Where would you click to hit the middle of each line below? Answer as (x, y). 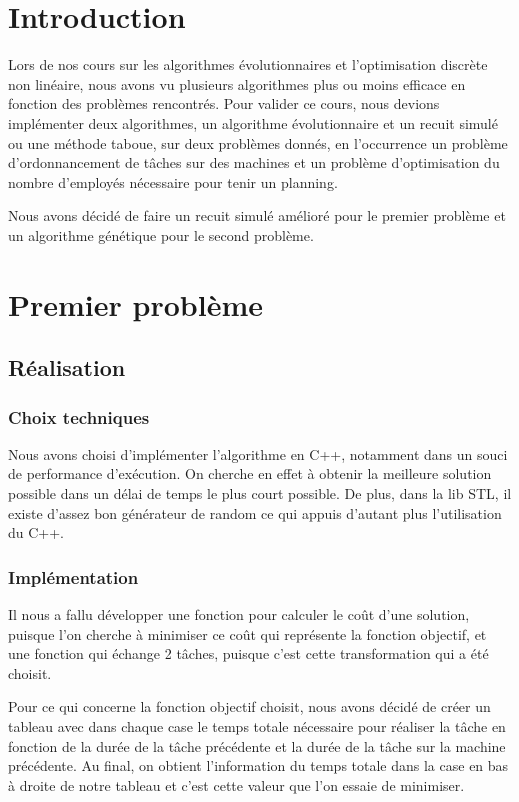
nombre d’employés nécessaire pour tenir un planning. (173, 181)
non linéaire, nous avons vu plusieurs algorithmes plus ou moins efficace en (237, 83)
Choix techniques (79, 416)
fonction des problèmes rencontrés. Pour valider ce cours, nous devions (224, 103)
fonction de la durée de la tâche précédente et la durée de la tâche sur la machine (257, 745)
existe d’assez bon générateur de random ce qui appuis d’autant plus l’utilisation (255, 512)
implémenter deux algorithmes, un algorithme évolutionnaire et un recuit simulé (253, 122)
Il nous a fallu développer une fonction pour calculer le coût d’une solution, (239, 614)
